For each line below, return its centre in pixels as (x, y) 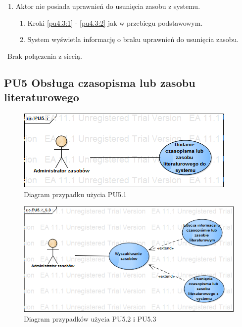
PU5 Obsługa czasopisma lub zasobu (100, 82)
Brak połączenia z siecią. (45, 56)
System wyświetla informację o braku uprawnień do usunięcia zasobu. (133, 39)
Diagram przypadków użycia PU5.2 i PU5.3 (90, 318)
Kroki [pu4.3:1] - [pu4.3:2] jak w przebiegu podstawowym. (115, 22)
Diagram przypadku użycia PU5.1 (75, 194)
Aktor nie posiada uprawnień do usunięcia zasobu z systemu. (108, 6)
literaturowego (42, 97)
